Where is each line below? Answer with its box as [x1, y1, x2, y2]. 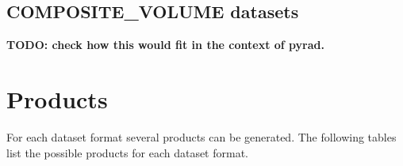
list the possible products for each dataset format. [6, 144, 249, 160]
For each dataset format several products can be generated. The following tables [6, 128, 397, 145]
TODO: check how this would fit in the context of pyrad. [6, 36, 324, 53]
